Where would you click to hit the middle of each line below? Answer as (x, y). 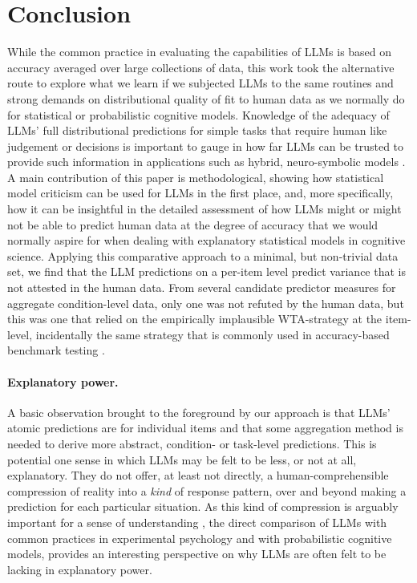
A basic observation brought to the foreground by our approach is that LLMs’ (199, 412)
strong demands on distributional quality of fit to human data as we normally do (206, 98)
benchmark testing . (56, 350)
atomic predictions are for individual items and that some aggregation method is (205, 428)
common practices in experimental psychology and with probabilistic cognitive (200, 538)
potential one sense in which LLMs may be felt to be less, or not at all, (182, 459)
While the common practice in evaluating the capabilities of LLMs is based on (200, 52)
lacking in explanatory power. (80, 569)
